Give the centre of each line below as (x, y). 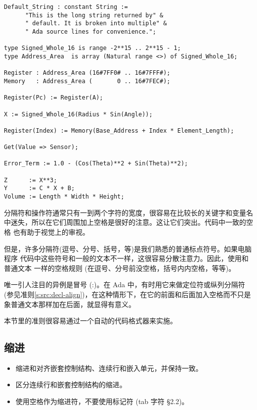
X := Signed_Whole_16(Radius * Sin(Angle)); (78, 114)
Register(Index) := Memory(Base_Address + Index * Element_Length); (119, 130)
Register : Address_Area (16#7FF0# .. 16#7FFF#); (87, 73)
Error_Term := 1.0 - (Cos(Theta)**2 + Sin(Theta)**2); (96, 164)
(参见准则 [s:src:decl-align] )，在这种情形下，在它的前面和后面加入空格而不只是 (128, 294)
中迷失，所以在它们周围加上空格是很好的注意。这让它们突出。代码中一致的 (125, 222)
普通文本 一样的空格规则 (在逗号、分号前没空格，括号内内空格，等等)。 (120, 268)
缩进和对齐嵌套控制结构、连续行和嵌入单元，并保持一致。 (109, 368)
